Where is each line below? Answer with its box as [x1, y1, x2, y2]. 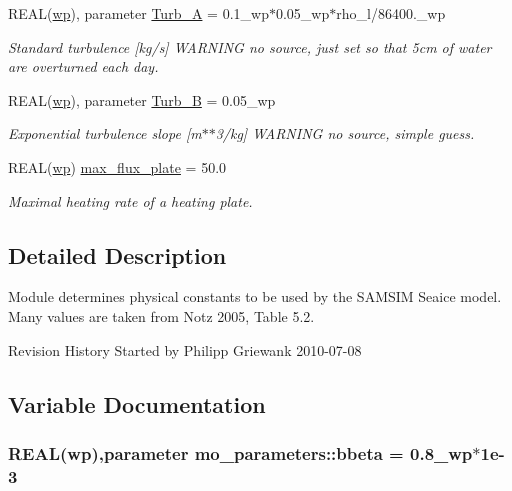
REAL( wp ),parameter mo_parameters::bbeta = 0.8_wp [8, 440, 473, 465]
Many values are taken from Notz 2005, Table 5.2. [8, 305, 315, 326]
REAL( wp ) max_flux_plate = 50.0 [8, 156, 227, 177]
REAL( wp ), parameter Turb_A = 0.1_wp [8, 3, 269, 23]
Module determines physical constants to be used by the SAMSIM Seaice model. [8, 286, 502, 307]
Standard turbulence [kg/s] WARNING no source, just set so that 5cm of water [8, 36, 492, 57]
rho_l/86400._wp [336, 3, 446, 23]
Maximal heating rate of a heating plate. [8, 190, 253, 211]
